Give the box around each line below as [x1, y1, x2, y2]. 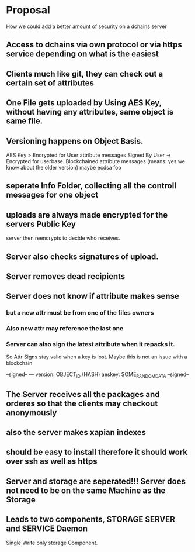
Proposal [6, 4, 51, 17]
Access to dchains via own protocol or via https [6, 40, 183, 50]
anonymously [6, 408, 57, 418]
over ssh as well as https [6, 457, 97, 467]
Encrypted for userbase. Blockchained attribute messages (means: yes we [6, 157, 186, 164]
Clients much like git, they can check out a [6, 68, 163, 79]
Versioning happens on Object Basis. [6, 136, 144, 146]
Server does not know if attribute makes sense [6, 291, 179, 301]
